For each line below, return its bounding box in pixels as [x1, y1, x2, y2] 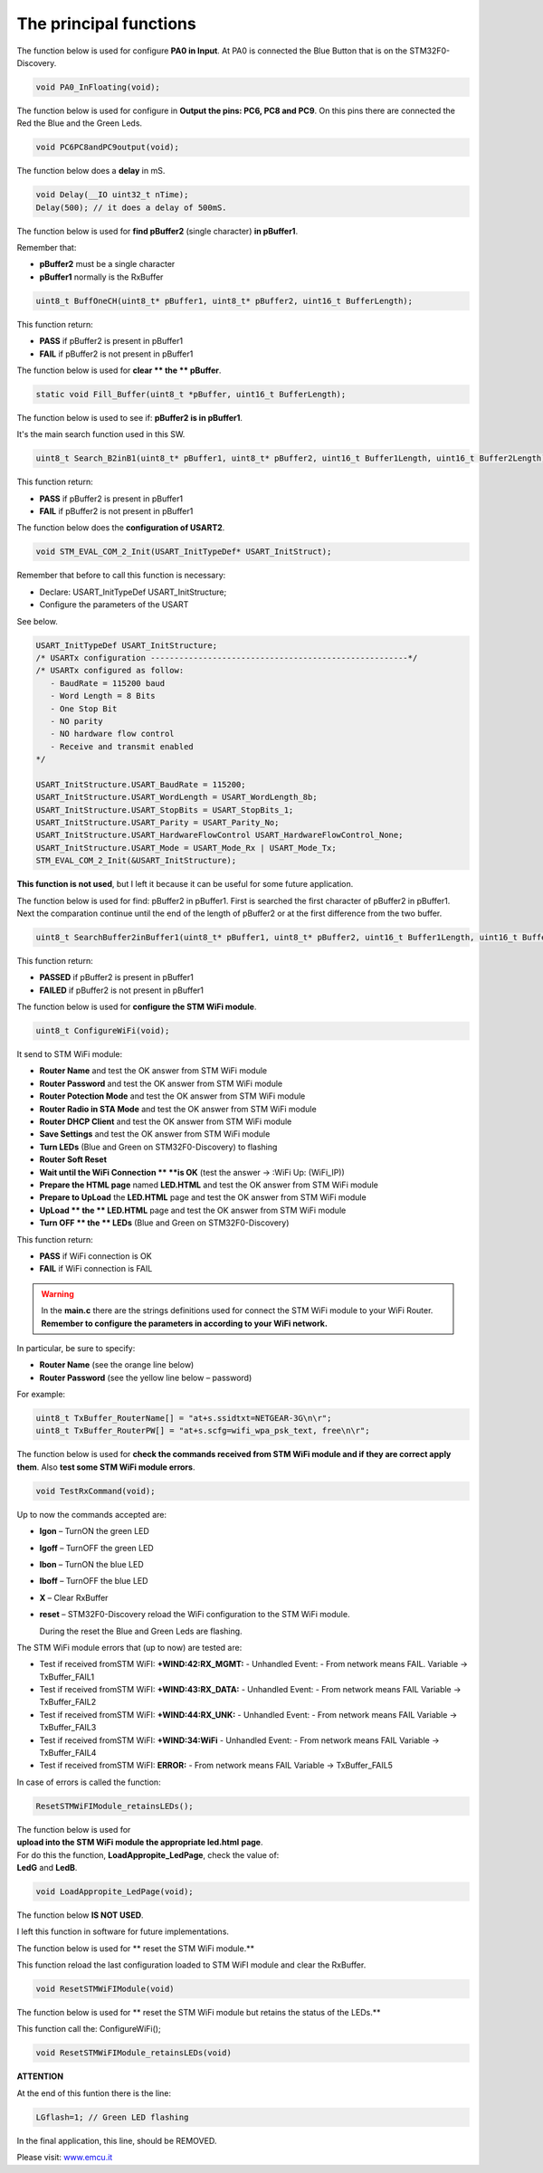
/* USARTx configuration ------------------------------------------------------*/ [35, 653, 418, 662]
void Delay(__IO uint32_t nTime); [35, 190, 189, 200]
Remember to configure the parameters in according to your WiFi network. [41, 1318, 328, 1329]
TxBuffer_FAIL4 [39, 1748, 97, 1758]
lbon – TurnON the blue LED [39, 1558, 144, 1569]
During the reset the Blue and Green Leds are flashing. [39, 1625, 243, 1636]
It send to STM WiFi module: [16, 1049, 122, 1060]
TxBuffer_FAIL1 [39, 1671, 95, 1682]
